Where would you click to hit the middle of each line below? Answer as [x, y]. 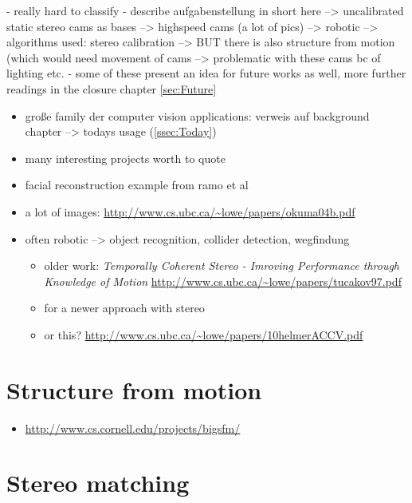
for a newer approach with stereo [124, 308]
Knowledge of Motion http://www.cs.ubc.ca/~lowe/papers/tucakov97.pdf [223, 281]
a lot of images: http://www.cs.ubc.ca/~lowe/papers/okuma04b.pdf [190, 211]
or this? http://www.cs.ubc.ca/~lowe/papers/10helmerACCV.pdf [204, 334]
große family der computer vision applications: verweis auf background [197, 115]
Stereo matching [98, 483]
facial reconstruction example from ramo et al [137, 185]
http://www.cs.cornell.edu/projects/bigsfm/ [133, 428]
